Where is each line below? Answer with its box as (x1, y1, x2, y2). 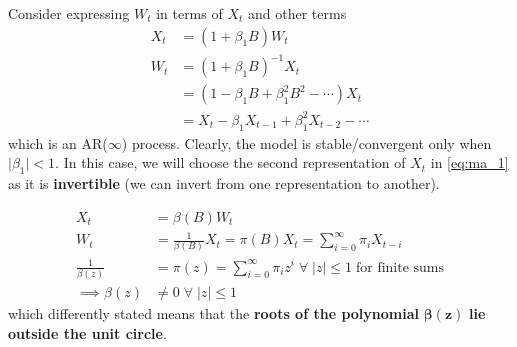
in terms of (156, 3, 223, 23)
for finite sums (355, 260, 445, 275)
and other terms (247, 3, 347, 23)
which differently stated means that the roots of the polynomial (8, 302, 419, 323)
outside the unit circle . (8, 322, 167, 343)
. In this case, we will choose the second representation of (55, 152, 406, 173)
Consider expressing (8, 3, 130, 23)
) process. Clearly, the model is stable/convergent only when (121, 132, 492, 153)
